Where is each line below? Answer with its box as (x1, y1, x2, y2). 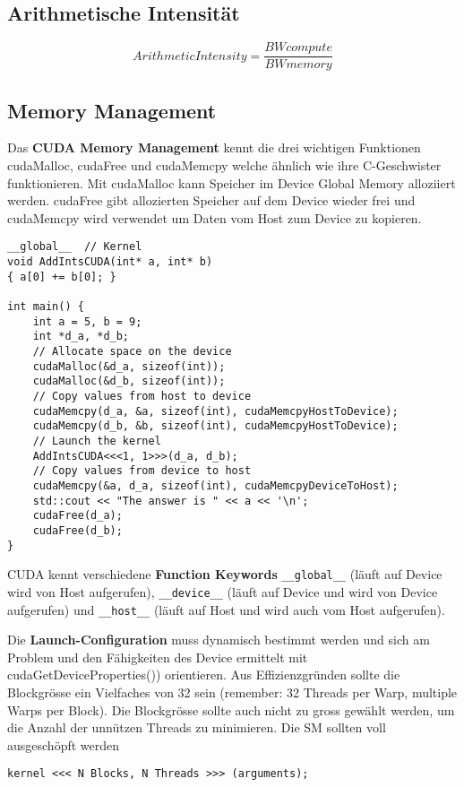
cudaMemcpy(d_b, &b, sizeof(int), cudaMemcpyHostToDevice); (32, 419, 399, 433)
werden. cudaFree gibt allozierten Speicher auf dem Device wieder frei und (7, 191, 416, 210)
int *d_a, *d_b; (32, 330, 130, 343)
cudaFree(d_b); (32, 523, 123, 537)
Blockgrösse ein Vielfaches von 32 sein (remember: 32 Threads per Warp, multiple (7, 682, 458, 701)
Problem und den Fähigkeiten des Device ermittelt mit (7, 647, 308, 666)
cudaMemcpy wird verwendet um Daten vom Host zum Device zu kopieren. (7, 208, 422, 227)
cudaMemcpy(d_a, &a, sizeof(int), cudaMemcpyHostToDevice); (32, 404, 399, 418)
